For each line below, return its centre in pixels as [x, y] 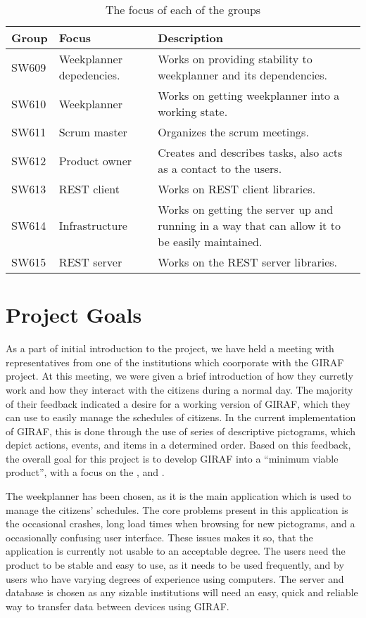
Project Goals [74, 315]
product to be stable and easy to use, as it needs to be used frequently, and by [175, 565]
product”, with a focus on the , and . [85, 472]
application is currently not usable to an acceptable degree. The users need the [176, 551]
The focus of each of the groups [183, 9]
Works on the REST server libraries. [248, 262]
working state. [193, 111]
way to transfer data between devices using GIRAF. [118, 606]
